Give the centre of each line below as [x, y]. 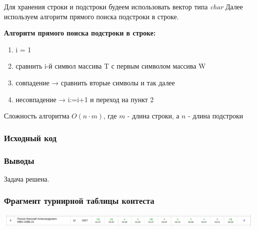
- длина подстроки [215, 116]
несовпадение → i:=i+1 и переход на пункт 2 [85, 99]
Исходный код [30, 137]
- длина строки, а [153, 116]
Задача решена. [27, 178]
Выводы [19, 160]
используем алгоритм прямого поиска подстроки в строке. [91, 16]
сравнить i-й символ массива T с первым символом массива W [111, 66]
